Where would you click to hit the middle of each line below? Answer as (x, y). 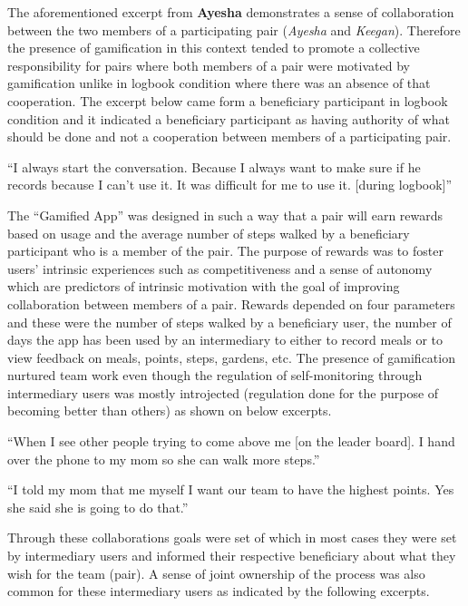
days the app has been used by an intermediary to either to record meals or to (225, 340)
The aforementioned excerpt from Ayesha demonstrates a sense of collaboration (231, 12)
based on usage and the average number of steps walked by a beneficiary (209, 233)
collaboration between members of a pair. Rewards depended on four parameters (231, 303)
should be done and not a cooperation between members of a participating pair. (229, 137)
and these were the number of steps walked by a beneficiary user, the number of (229, 322)
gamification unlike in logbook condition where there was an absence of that (219, 83)
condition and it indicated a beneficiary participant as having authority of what (229, 118)
